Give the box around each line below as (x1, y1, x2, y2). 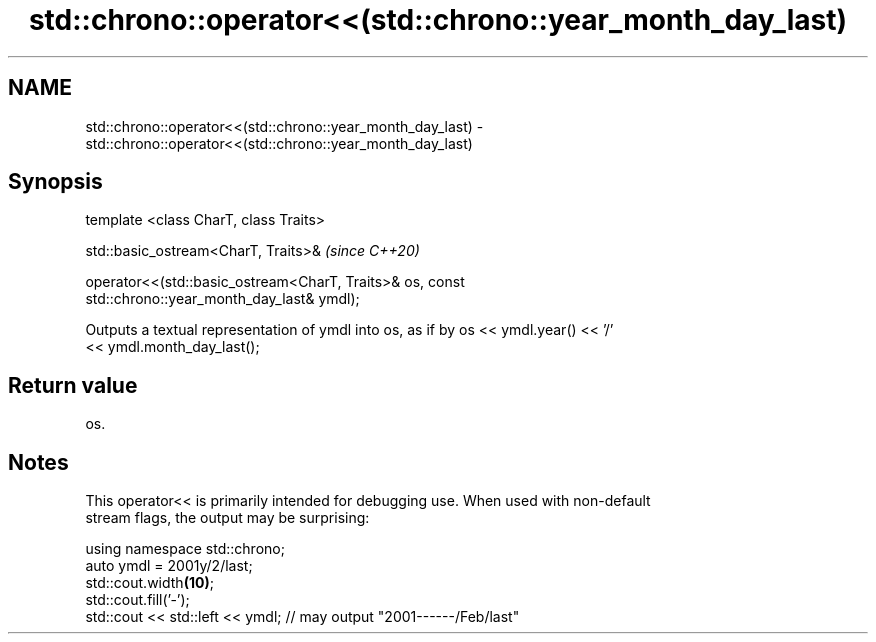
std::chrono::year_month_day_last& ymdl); (85, 290, 360, 308)
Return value (8, 372, 138, 398)
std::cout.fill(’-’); (85, 591, 190, 609)
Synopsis (8, 169, 103, 195)
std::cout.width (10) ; (85, 574, 214, 592)
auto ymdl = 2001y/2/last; (85, 557, 253, 575)
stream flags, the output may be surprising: (85, 509, 370, 527)
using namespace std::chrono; (85, 540, 285, 558)
